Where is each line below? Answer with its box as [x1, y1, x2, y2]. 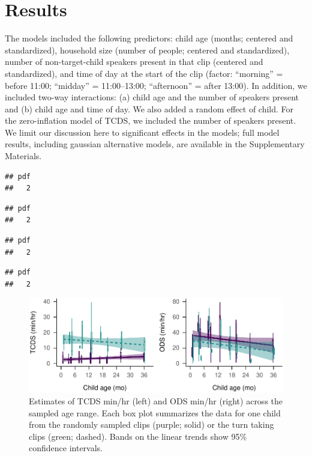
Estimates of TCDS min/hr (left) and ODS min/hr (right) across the [29, 394, 283, 407]
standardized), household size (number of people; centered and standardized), [5, 43, 290, 56]
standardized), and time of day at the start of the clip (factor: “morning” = [5, 67, 283, 79]
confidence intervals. [29, 442, 103, 454]
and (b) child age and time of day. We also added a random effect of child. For [5, 102, 294, 115]
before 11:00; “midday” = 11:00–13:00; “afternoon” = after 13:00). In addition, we [5, 79, 307, 91]
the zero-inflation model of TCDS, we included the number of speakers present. [5, 114, 296, 127]
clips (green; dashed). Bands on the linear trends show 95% [29, 430, 247, 442]
